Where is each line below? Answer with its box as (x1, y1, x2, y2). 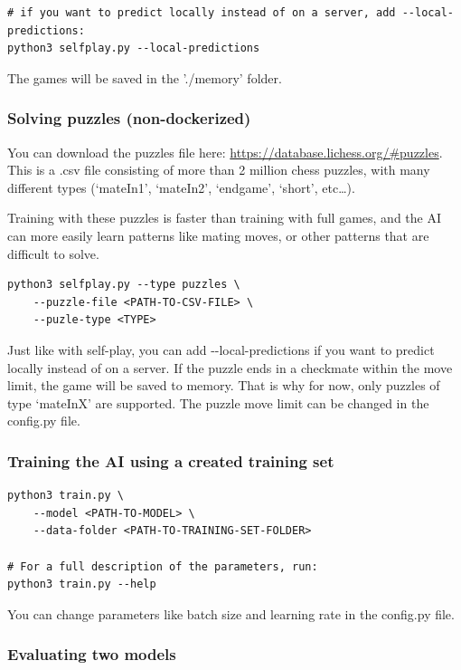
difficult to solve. (7, 244, 99, 263)
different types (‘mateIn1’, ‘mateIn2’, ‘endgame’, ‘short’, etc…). (7, 177, 355, 196)
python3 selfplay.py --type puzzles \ (7, 278, 240, 292)
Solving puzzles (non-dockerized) (7, 107, 251, 129)
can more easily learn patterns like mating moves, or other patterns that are (7, 225, 429, 244)
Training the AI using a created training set (7, 449, 334, 472)
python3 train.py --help (7, 578, 156, 591)
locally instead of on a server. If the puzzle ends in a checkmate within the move (7, 358, 453, 377)
